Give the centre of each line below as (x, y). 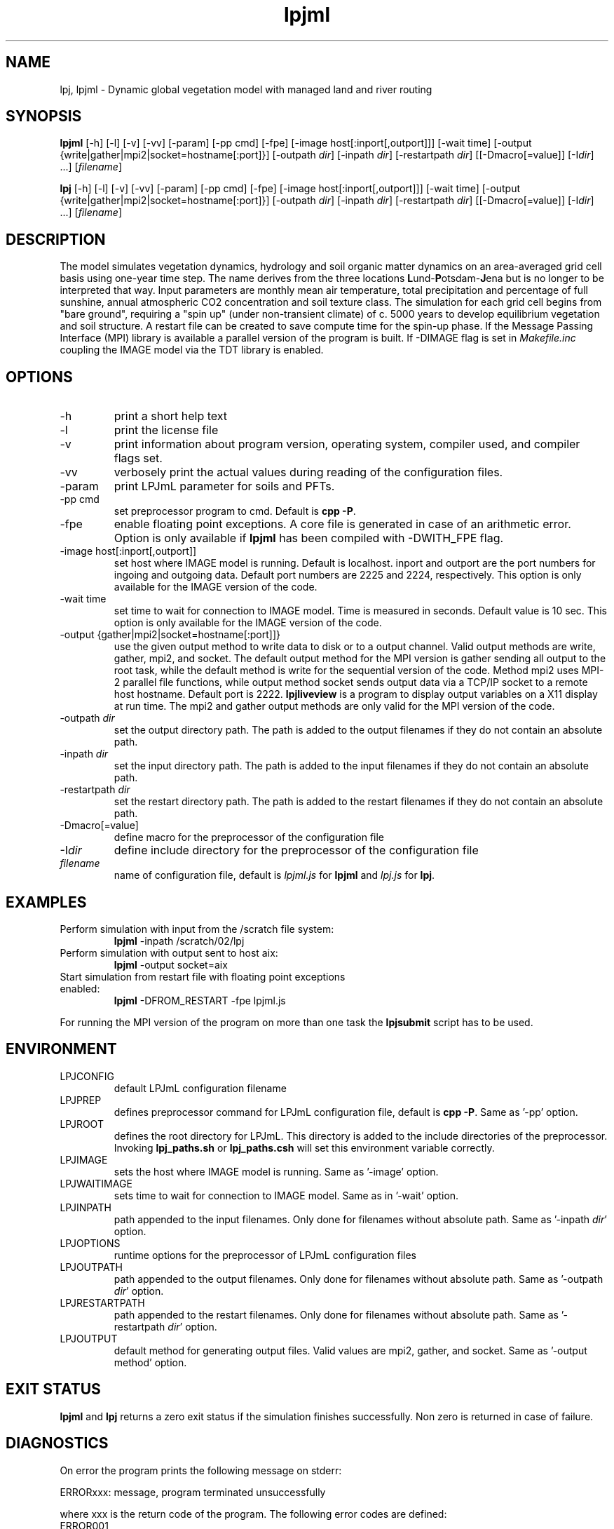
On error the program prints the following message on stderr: (201, 1470)
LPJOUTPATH (91, 1267)
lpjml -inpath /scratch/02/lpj (179, 941)
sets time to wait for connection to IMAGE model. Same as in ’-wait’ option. (286, 1195)
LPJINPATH (86, 1207)
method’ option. (150, 1362)
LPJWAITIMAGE (96, 1183)
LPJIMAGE (84, 1159)
